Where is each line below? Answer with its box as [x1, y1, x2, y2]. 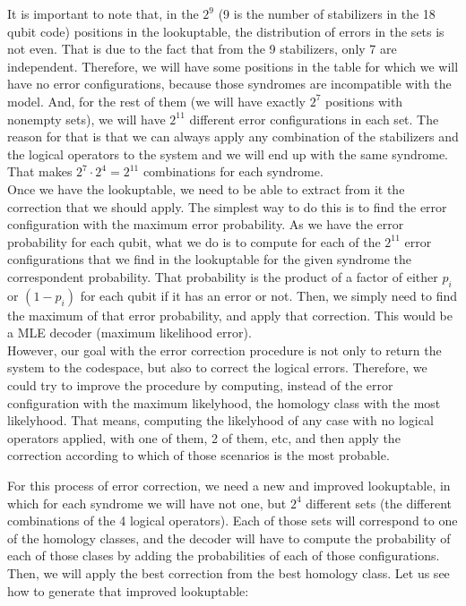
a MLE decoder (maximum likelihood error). [7, 323, 252, 342]
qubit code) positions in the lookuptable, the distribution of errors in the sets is [7, 21, 444, 40]
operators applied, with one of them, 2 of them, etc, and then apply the [7, 428, 401, 447]
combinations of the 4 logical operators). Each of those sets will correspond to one [7, 511, 458, 530]
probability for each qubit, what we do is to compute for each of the [7, 232, 381, 251]
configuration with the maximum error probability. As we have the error [7, 215, 404, 234]
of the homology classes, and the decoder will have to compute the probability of [7, 528, 451, 547]
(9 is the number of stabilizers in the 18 [218, 4, 436, 22]
